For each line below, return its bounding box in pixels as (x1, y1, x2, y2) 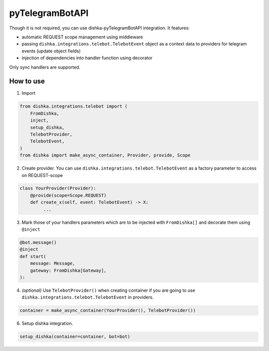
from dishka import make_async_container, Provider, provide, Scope (19, 153, 191, 158)
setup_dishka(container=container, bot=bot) (19, 334, 131, 340)
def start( (19, 253, 46, 259)
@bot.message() (19, 240, 57, 245)
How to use (9, 77, 45, 86)
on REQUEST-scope (21, 172, 63, 178)
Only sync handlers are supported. (9, 64, 81, 70)
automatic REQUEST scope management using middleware (21, 34, 143, 40)
